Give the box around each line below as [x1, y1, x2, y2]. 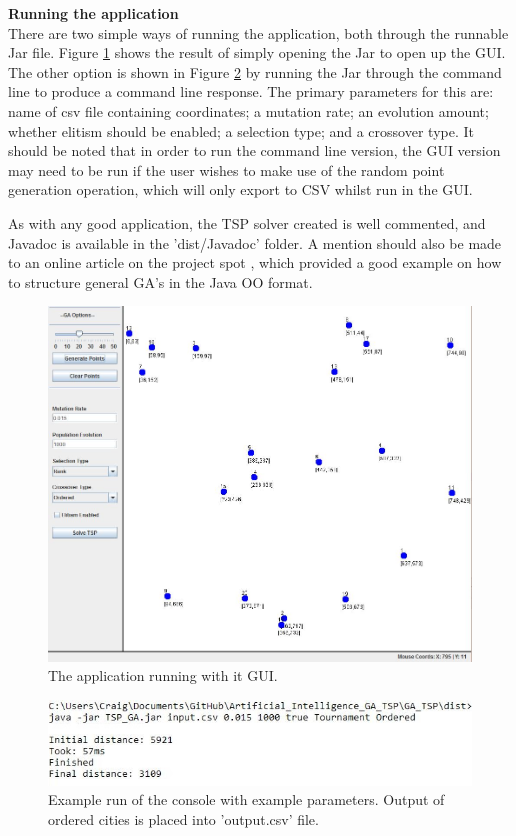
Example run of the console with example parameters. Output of [48, 789, 445, 810]
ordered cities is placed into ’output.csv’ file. [48, 809, 319, 830]
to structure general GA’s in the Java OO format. [8, 271, 313, 292]
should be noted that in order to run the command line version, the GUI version [8, 140, 501, 161]
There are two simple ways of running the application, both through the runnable [8, 22, 509, 43]
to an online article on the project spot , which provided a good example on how [8, 252, 502, 273]
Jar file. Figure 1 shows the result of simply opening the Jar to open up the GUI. [8, 42, 506, 63]
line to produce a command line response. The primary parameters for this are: [8, 81, 494, 102]
